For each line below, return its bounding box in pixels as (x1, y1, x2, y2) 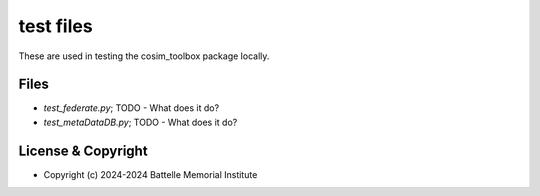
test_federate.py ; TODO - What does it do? (43, 102, 220, 114)
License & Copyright (18, 142, 149, 159)
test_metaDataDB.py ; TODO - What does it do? (43, 116, 238, 128)
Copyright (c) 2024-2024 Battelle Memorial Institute (43, 168, 258, 180)
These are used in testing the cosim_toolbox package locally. (18, 50, 270, 62)
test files (18, 15, 94, 37)
